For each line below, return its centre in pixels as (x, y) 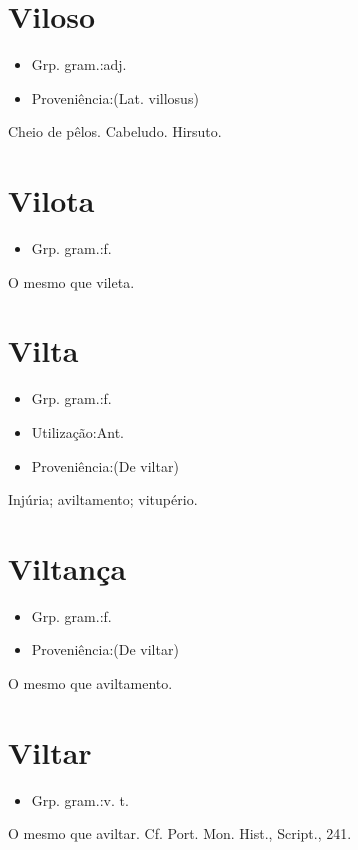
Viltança (67, 567)
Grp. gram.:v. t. (80, 799)
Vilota (51, 200)
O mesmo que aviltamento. (90, 683)
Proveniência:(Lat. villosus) (115, 97)
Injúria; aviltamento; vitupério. (103, 499)
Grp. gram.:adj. (79, 64)
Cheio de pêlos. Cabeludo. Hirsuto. (115, 131)
